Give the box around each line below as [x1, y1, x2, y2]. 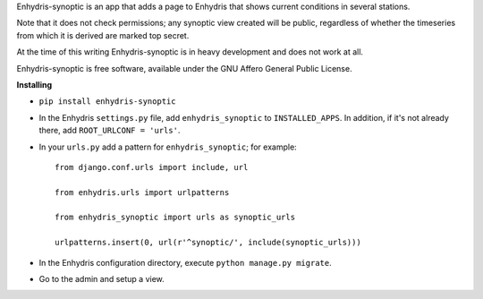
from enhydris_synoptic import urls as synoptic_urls [55, 212, 295, 223]
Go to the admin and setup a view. [38, 274, 165, 285]
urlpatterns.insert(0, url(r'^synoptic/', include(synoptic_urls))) [55, 237, 361, 248]
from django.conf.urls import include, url [55, 162, 249, 172]
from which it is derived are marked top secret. [16, 30, 190, 40]
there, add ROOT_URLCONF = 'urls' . [38, 125, 181, 136]
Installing [16, 79, 53, 90]
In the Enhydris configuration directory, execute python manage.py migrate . [38, 257, 332, 268]
